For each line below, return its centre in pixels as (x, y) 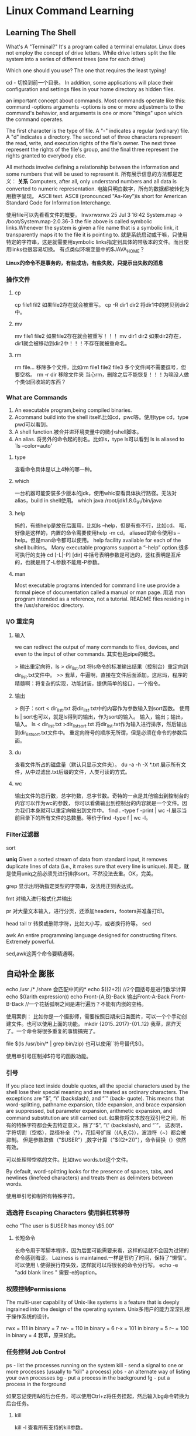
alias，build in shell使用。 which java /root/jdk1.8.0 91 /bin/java (88, 501)
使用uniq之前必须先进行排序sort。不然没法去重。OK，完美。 (84, 873)
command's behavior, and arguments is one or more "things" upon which (94, 113)
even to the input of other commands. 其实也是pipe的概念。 (87, 654)
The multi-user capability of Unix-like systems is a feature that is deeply (93, 1302)
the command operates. (35, 119)
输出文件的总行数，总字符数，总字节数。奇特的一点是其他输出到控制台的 (102, 796)
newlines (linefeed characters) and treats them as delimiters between (90, 1177)
